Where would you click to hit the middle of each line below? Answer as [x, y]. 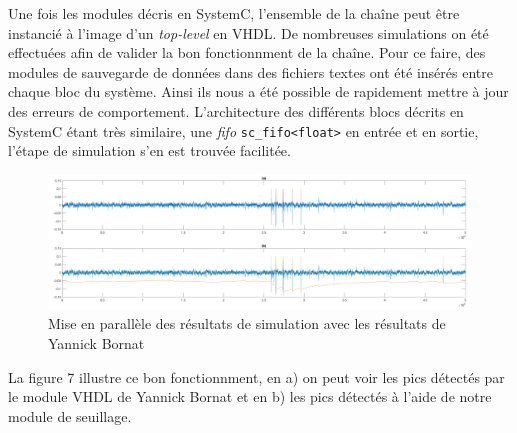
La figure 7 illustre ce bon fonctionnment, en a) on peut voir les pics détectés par [256, 376]
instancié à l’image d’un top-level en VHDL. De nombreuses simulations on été [248, 32]
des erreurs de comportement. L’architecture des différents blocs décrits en [236, 110]
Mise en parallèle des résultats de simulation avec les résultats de [247, 323]
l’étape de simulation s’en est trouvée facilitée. [149, 150]
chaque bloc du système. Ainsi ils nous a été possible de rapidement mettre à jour [258, 91]
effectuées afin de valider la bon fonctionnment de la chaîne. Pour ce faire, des [247, 52]
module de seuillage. [70, 415]
